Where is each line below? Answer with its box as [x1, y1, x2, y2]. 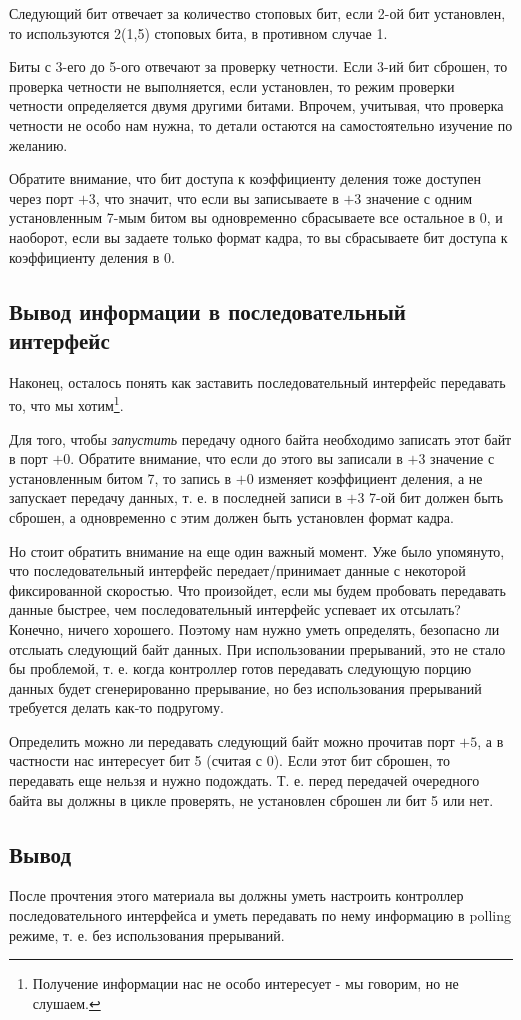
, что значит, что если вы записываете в [95, 187, 339, 208]
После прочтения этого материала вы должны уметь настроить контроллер [9, 885, 464, 906]
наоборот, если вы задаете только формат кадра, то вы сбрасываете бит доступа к [9, 226, 508, 247]
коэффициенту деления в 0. [9, 246, 175, 267]
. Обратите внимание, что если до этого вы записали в [70, 448, 403, 469]
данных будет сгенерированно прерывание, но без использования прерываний [9, 677, 482, 698]
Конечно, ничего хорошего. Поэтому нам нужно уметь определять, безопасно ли [9, 618, 500, 639]
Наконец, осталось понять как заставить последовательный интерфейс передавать [9, 371, 506, 392]
